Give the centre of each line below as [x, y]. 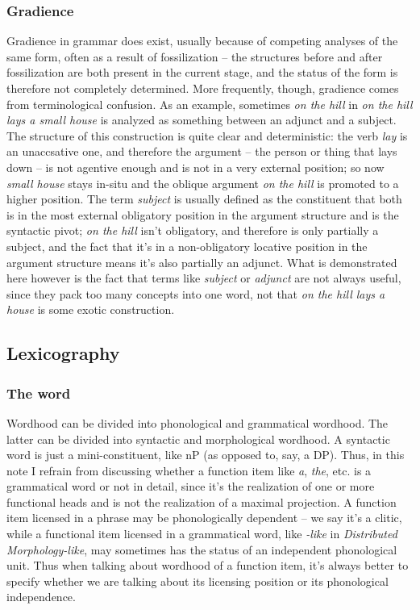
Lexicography [63, 353]
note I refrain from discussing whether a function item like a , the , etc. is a [189, 470]
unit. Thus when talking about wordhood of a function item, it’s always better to [208, 565]
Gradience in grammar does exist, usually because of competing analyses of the [202, 41]
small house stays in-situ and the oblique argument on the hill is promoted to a [203, 183]
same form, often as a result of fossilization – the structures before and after [195, 56]
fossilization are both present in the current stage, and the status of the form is [202, 72]
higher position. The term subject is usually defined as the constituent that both [204, 199]
